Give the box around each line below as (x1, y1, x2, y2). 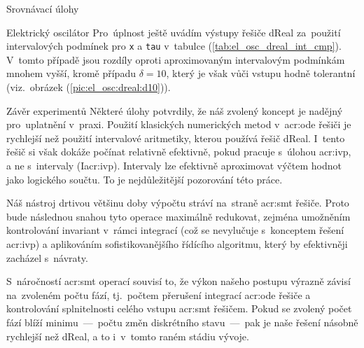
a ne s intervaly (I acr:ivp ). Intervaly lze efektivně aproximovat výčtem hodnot (6, 158, 342, 172)
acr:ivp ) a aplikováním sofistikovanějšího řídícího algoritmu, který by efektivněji (6, 236, 348, 251)
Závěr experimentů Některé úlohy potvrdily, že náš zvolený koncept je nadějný (6, 103, 343, 118)
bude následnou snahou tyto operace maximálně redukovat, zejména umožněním (6, 209, 351, 223)
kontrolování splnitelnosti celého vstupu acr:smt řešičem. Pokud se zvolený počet (6, 301, 352, 316)
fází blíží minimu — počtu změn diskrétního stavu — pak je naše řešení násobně (6, 314, 358, 329)
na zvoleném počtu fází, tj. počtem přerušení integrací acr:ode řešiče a (6, 287, 311, 302)
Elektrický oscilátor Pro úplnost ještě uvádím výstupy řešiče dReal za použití (6, 25, 341, 39)
